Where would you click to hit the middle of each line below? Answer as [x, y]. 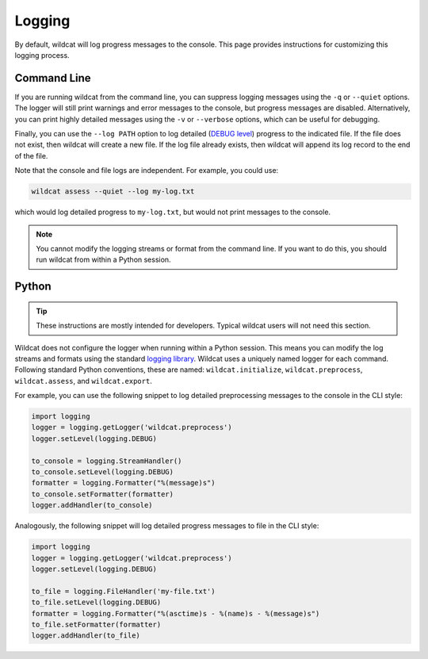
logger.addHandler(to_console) [92, 505]
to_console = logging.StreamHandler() [107, 461]
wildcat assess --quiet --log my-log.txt [113, 192]
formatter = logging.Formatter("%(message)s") [123, 483]
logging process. [42, 55]
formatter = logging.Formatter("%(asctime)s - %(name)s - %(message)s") [176, 613]
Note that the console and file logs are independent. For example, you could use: [147, 170]
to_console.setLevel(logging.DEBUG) [103, 472]
